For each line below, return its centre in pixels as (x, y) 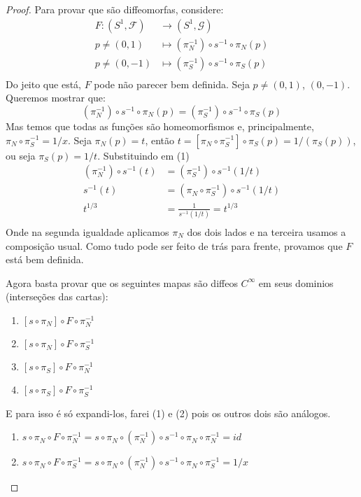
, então (160, 140)
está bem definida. (45, 259)
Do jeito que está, (43, 84)
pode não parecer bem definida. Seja (172, 84)
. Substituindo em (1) (143, 155)
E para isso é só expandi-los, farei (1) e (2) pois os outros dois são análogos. (168, 413)
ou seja (21, 155)
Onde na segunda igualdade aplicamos (87, 232)
